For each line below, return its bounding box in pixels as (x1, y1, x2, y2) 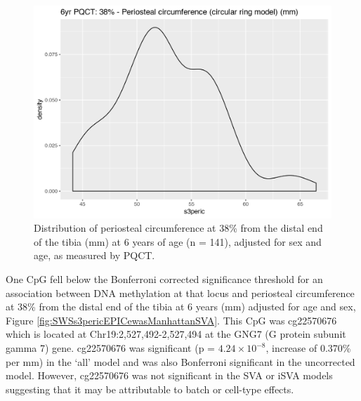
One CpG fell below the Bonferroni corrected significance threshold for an (6, 272, 323, 287)
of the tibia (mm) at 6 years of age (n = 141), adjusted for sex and (34, 234, 322, 249)
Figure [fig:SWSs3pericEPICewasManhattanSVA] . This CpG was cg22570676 (6, 313, 337, 327)
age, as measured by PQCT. (34, 248, 155, 263)
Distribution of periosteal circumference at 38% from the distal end (34, 221, 323, 235)
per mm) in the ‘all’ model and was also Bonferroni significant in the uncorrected (6, 354, 355, 369)
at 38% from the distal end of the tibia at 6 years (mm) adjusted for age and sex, (6, 299, 356, 314)
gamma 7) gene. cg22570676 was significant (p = (6, 341, 216, 355)
